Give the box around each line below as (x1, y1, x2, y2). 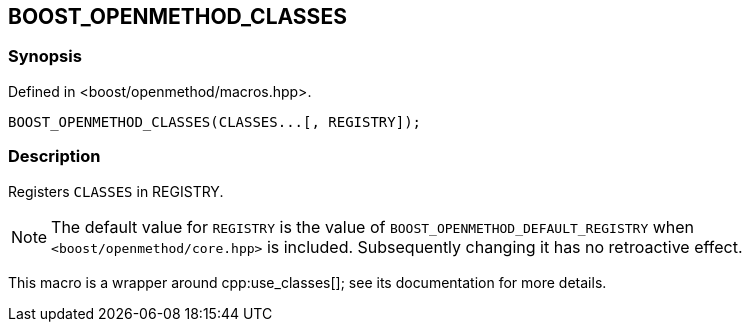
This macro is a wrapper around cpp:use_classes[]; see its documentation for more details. (8, 273, 607, 291)
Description (8, 146, 101, 167)
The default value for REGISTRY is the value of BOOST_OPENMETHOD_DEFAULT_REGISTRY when (51, 216, 695, 237)
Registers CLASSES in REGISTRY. (8, 182, 224, 200)
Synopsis (8, 46, 82, 67)
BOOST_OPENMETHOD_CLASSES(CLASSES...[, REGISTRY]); (8, 113, 422, 130)
